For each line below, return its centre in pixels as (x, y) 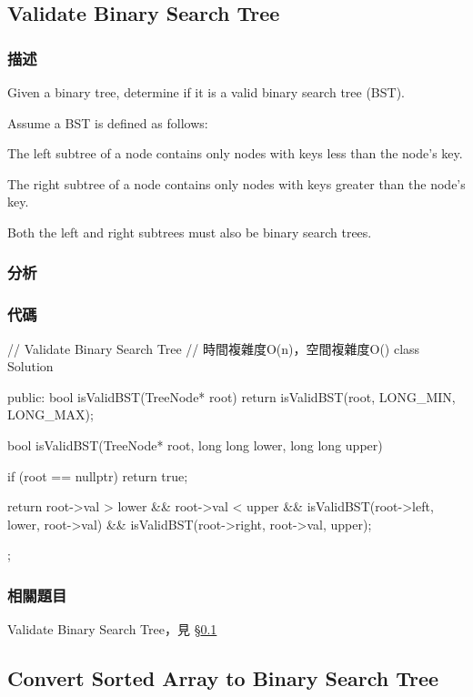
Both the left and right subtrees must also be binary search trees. (190, 232)
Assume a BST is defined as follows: (108, 122)
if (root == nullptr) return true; (98, 475)
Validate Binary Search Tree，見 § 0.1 (112, 629)
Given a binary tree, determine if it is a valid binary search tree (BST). (206, 92)
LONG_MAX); (50, 414)
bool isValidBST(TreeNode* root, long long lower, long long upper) (195, 445)
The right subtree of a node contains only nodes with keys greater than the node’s (236, 183)
